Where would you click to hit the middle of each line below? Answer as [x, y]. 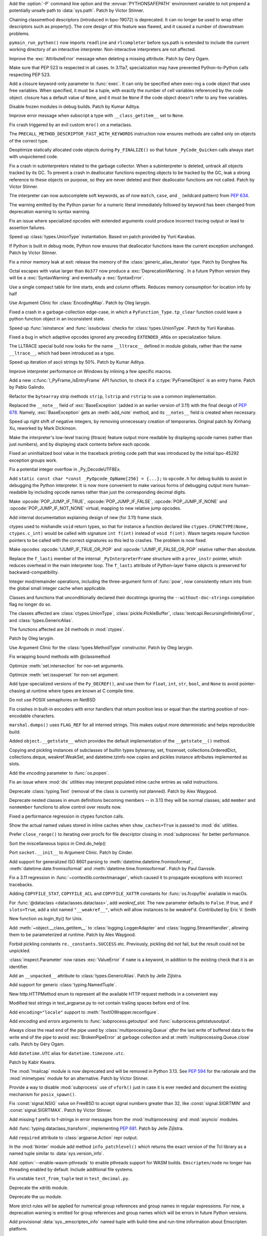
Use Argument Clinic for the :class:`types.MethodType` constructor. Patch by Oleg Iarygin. [101, 647]
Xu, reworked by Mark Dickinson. [43, 428]
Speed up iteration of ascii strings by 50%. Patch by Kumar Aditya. [77, 362]
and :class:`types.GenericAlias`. [41, 620]
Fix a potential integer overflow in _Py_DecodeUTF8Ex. [65, 469]
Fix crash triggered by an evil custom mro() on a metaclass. [71, 125]
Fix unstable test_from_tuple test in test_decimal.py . [69, 1179]
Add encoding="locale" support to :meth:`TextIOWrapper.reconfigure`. [84, 1012]
